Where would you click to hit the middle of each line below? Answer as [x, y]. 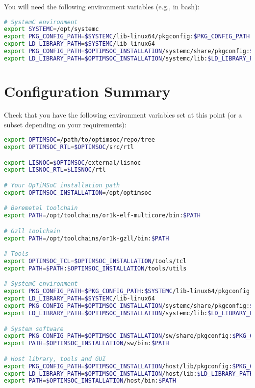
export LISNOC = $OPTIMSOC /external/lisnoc [73, 163]
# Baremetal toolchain [41, 208]
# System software [34, 329]
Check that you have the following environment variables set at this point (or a [123, 114]
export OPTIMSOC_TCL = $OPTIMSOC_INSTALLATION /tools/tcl [95, 261]
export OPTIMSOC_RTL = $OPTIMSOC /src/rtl [69, 147]
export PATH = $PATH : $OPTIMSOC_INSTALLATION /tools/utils [95, 268]
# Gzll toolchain [32, 231]
